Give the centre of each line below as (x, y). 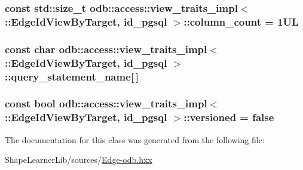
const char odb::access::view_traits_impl (106, 49)
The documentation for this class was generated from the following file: (135, 139)
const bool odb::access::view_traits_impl (106, 103)
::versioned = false (229, 117)
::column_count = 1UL (241, 21)
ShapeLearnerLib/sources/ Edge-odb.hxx (79, 160)
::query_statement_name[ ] (72, 76)
